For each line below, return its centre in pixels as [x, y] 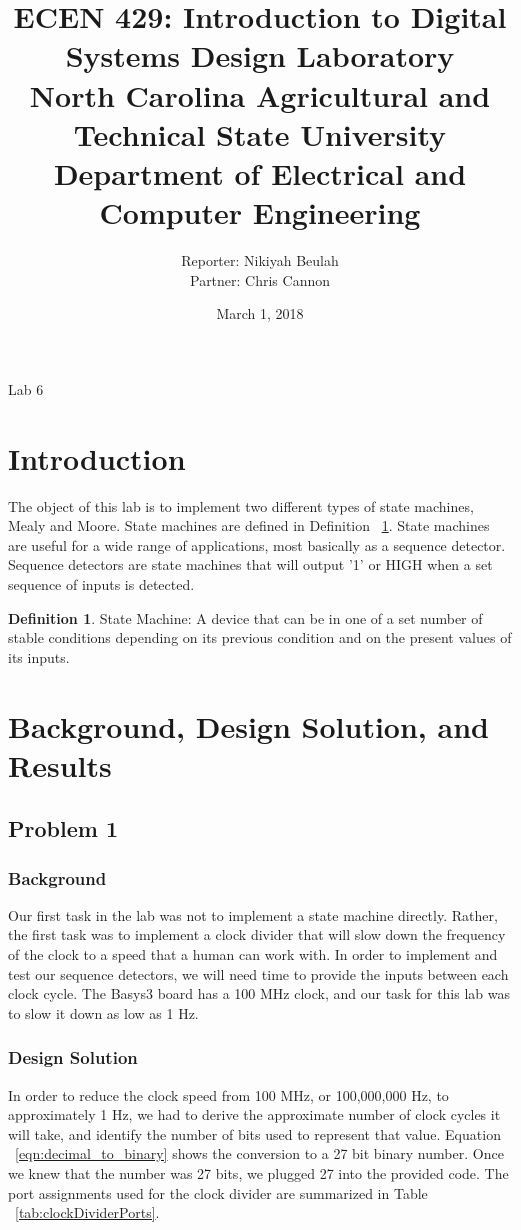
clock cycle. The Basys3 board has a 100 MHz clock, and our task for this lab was [259, 993]
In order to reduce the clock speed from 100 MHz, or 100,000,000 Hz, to [228, 1094]
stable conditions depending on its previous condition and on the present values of [260, 637]
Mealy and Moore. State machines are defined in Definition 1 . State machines [249, 525]
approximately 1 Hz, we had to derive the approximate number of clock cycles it [254, 1114]
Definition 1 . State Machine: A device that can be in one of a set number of [245, 617]
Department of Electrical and [260, 172]
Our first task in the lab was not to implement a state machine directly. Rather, [253, 914]
